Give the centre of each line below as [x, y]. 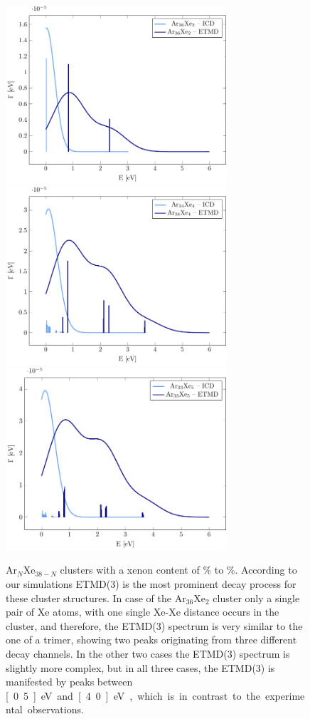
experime [285, 695]
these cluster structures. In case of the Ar [96, 598]
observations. [55, 709]
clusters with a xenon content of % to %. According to [178, 570]
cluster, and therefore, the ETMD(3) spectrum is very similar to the [154, 625]
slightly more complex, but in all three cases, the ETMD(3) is [140, 667]
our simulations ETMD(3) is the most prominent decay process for [151, 583]
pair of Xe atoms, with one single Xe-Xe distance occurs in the [143, 612]
